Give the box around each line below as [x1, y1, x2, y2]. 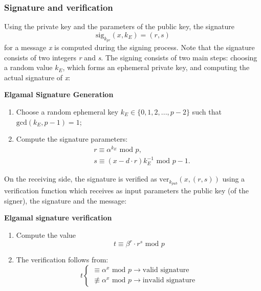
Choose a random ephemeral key [16, 106, 119, 117]
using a [222, 173, 245, 184]
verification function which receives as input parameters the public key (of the [4, 185, 249, 196]
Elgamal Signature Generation [4, 89, 114, 100]
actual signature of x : [4, 72, 71, 82]
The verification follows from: [16, 254, 108, 265]
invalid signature [142, 277, 195, 284]
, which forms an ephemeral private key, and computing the [62, 62, 250, 73]
